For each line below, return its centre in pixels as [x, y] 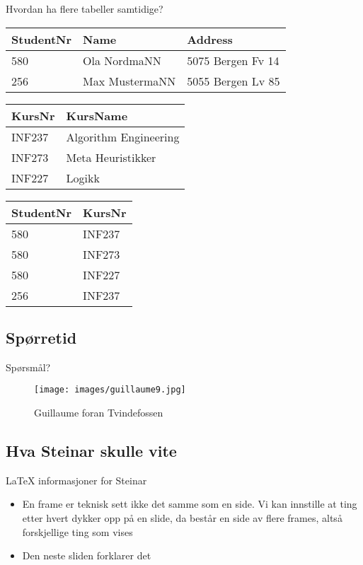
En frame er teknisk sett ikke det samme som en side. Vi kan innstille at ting [190, 504]
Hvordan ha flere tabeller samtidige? [85, 8]
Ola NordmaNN [122, 60]
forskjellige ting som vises [77, 531]
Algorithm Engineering [123, 136]
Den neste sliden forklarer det [87, 555]
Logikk [83, 177]
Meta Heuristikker [111, 157]
